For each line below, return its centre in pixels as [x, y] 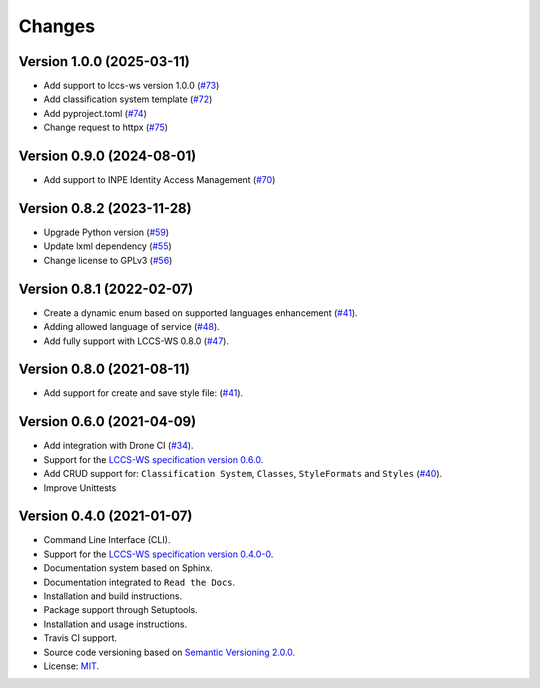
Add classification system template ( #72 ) [128, 99]
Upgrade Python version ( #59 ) [106, 232]
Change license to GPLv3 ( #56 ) [108, 260]
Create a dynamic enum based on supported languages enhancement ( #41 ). [201, 312]
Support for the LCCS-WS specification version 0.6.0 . [153, 459]
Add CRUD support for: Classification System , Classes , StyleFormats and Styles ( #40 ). [243, 474]
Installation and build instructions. [113, 596]
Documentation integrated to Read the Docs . [139, 582]
